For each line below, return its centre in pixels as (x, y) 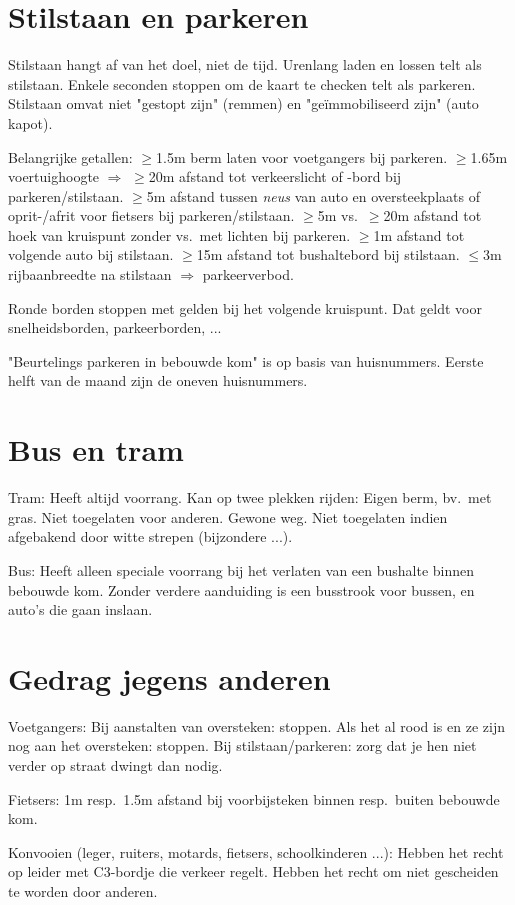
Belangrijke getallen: (70, 156)
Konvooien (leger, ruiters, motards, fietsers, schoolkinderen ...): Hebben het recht (256, 851)
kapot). (30, 122)
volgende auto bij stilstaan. (91, 254)
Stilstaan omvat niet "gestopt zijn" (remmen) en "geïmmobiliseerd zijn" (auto (243, 103)
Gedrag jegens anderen (169, 677)
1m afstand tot (419, 234)
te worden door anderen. (83, 891)
